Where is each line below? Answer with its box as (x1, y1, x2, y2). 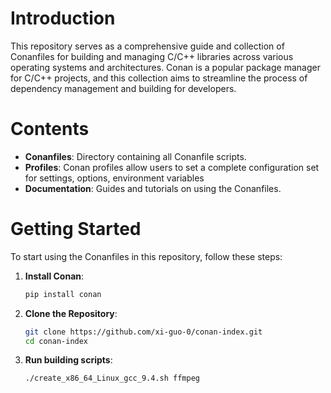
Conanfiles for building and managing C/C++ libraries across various (10, 50, 294, 62)
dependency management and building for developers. (10, 82, 237, 94)
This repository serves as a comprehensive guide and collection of (10, 40, 285, 52)
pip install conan (24, 289, 102, 299)
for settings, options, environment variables (24, 172, 205, 184)
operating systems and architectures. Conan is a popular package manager (10, 61, 321, 73)
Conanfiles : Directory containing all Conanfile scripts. (24, 150, 247, 162)
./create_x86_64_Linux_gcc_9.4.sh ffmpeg (24, 373, 201, 384)
